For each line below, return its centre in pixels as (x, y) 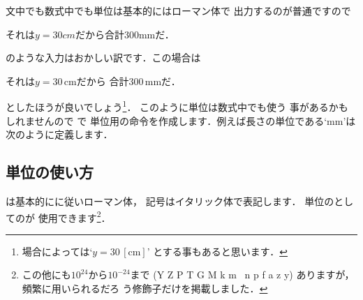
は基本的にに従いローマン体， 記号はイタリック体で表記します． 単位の (170, 201)
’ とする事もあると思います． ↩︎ (217, 251)
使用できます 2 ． (74, 216)
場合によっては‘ (57, 251)
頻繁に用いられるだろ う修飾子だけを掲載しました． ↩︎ (145, 288)
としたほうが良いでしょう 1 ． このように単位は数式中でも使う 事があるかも (177, 106)
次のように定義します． (59, 134)
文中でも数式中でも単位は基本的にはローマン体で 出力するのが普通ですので (178, 10)
